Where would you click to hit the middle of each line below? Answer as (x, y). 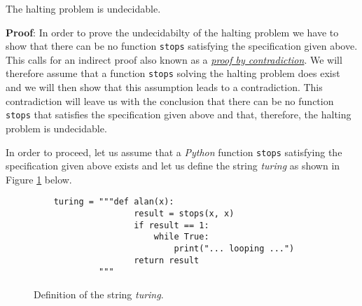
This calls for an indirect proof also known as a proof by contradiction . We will (174, 59)
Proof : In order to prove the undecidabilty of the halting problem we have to (172, 32)
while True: (181, 237)
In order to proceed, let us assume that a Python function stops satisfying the (174, 152)
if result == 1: (172, 225)
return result (167, 260)
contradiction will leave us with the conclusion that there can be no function (170, 100)
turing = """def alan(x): (114, 202)
